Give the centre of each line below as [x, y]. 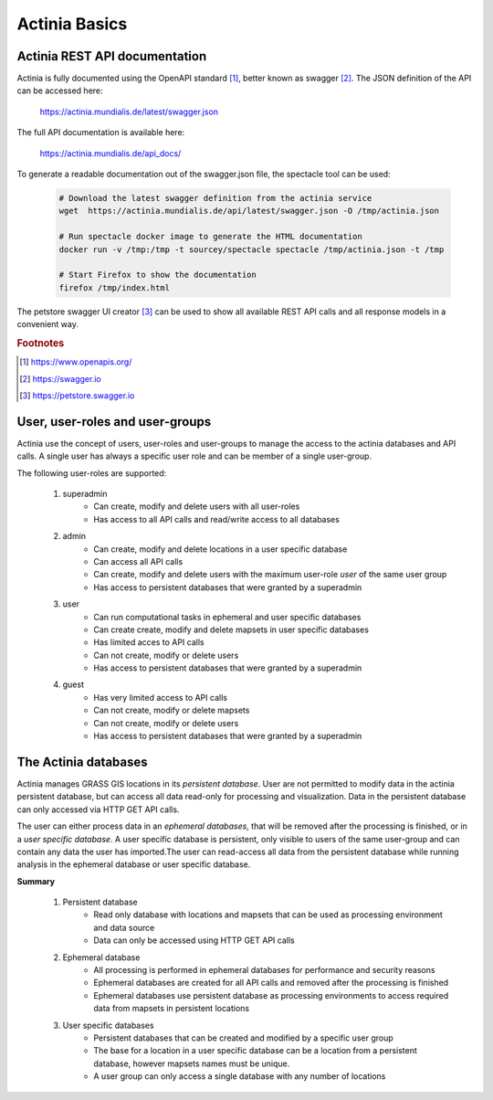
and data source [124, 927]
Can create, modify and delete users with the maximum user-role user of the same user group [270, 575]
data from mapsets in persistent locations [172, 1009]
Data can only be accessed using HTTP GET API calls [194, 940]
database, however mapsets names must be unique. [192, 1063]
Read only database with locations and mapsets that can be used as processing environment [268, 915]
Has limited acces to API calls [149, 642]
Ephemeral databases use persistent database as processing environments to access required [271, 995]
